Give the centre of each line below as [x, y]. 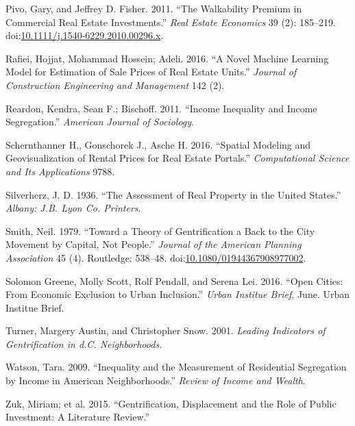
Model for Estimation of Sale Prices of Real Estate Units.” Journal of [151, 72]
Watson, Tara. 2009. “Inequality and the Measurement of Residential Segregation [176, 367]
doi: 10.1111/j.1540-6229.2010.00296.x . [85, 35]
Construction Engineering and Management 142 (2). [115, 85]
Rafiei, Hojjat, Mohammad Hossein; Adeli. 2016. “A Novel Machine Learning [167, 58]
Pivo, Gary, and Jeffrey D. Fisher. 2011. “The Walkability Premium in [154, 8]
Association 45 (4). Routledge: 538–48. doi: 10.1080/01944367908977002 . [156, 257]
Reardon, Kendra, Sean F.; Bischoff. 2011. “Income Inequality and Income [161, 108]
